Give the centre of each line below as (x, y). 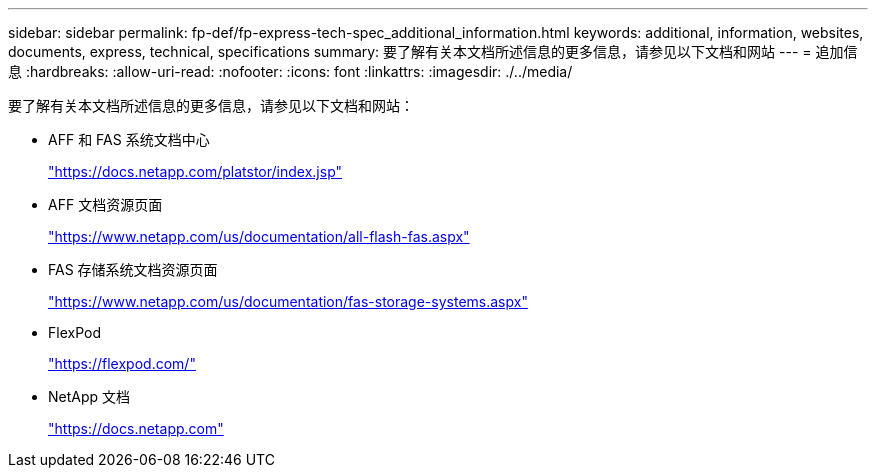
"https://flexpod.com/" (122, 363)
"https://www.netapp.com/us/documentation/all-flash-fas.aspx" (259, 236)
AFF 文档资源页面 (105, 204)
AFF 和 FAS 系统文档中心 (129, 139)
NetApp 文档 (89, 396)
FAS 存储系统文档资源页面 (133, 269)
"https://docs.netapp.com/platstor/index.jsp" (195, 171)
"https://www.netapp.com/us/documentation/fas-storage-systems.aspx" (288, 301)
